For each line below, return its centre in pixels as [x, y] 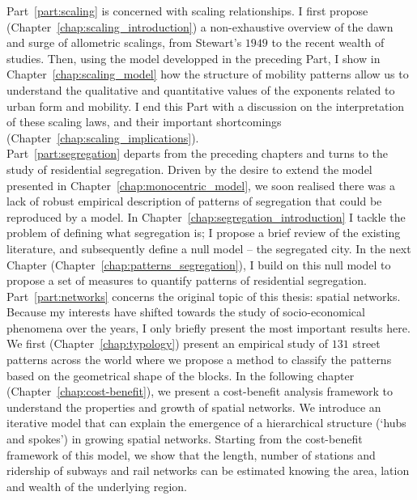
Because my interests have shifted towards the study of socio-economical [186, 312]
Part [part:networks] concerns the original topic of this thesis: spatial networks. [204, 296]
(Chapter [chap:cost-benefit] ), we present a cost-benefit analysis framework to [200, 391]
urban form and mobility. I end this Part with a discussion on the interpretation [206, 106]
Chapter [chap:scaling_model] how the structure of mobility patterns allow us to [208, 74]
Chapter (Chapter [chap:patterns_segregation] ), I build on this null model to [199, 264]
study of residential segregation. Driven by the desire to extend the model [189, 169]
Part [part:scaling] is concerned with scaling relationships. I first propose [187, 11]
